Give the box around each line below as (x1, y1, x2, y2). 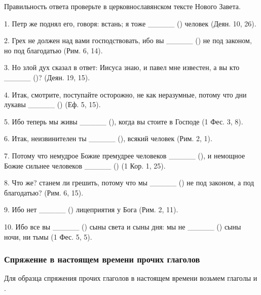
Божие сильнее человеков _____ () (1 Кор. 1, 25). (4, 160, 166, 171)
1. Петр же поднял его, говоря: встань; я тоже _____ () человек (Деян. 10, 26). (4, 18, 256, 28)
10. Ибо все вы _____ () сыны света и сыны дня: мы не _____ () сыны (4, 221, 241, 232)
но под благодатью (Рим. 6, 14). (4, 45, 103, 55)
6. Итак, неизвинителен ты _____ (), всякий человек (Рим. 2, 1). (4, 133, 212, 144)
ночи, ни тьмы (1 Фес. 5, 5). (4, 231, 92, 242)
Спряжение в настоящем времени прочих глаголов (4, 253, 200, 266)
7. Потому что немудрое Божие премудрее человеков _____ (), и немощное (4, 150, 245, 160)
